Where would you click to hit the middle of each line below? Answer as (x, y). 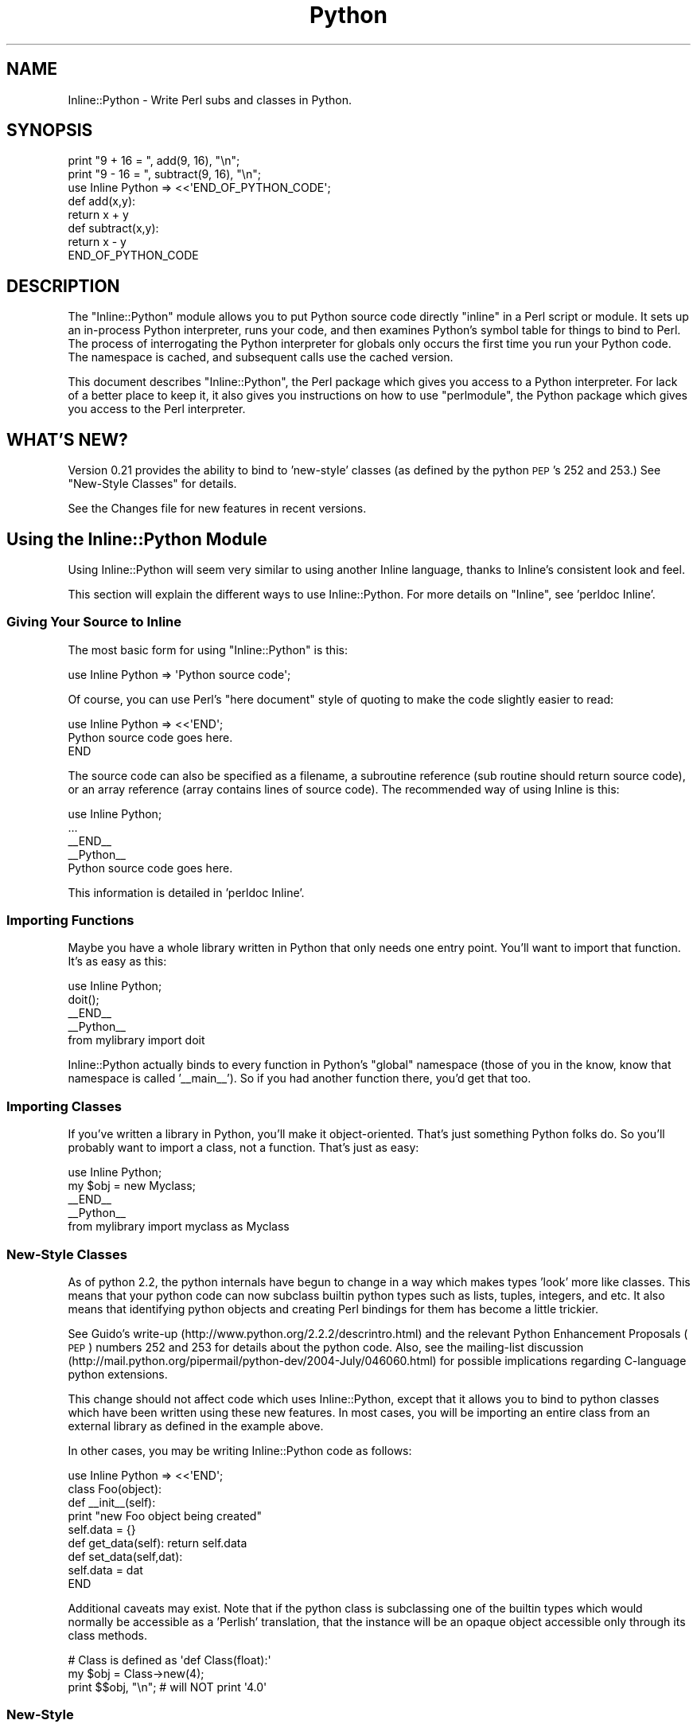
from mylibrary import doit (136, 1040)
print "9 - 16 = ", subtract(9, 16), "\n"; (164, 174)
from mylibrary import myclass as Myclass (179, 1227)
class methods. (108, 1635)
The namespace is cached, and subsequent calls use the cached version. (261, 357)
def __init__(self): (112, 1502)
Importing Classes (64, 1106)
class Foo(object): (115, 1488)
